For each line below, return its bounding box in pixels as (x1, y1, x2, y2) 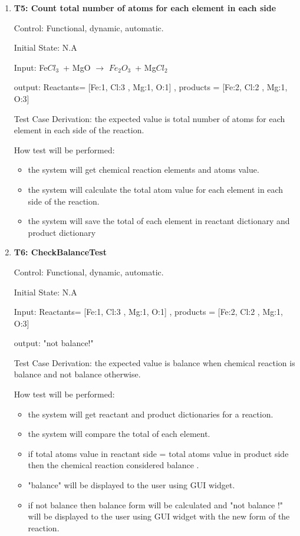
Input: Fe (14, 61, 48, 73)
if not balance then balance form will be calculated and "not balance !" (28, 498, 283, 511)
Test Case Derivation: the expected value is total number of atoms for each (14, 112, 285, 124)
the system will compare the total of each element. (28, 428, 210, 440)
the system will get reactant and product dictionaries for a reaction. (28, 407, 273, 420)
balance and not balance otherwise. (14, 368, 141, 380)
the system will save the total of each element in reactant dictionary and (28, 215, 290, 227)
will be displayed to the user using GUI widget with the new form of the (28, 510, 290, 522)
